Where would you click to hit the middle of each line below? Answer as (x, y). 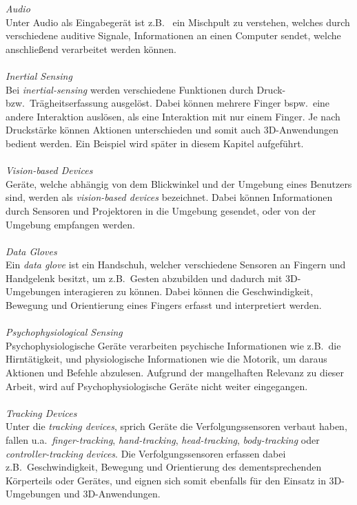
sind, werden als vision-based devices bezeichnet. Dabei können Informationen (169, 197)
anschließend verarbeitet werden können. (91, 49)
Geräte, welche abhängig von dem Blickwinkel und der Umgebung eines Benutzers (179, 183)
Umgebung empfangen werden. (70, 224)
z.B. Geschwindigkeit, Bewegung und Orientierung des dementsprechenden (164, 467)
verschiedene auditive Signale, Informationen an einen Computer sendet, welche (173, 35)
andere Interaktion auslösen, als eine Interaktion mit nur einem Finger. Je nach (173, 116)
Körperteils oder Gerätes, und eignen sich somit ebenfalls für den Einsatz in (166, 480)
